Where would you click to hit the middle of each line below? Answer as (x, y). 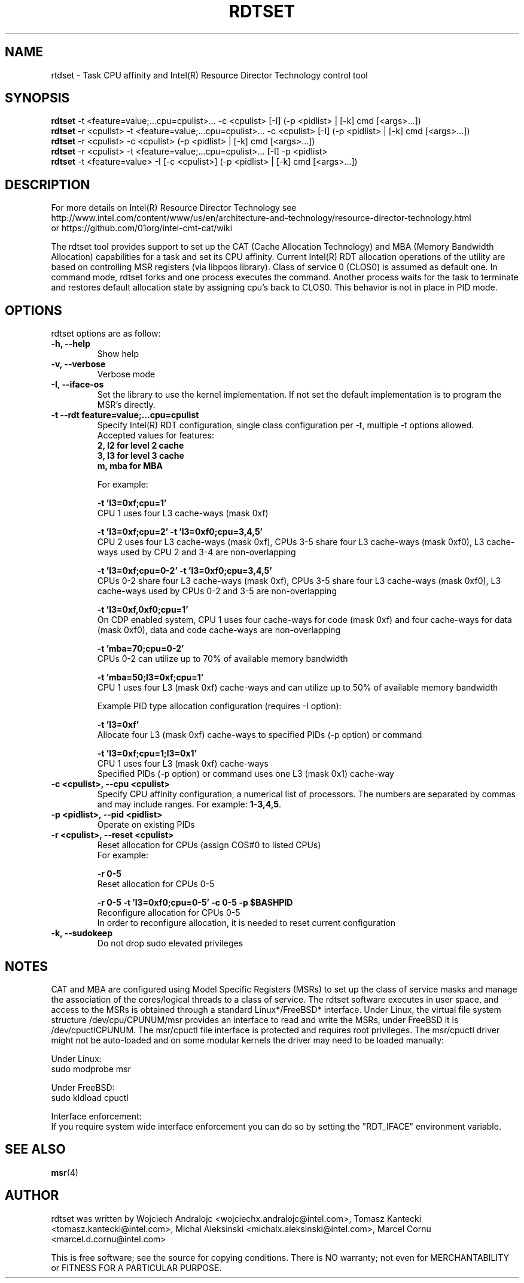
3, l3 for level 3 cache (141, 456)
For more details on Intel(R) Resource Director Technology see (174, 208)
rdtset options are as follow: (106, 334)
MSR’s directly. (126, 405)
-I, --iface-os (77, 385)
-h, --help (71, 344)
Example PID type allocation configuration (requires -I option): (219, 706)
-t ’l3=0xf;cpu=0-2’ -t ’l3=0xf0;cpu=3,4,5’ (185, 571)
